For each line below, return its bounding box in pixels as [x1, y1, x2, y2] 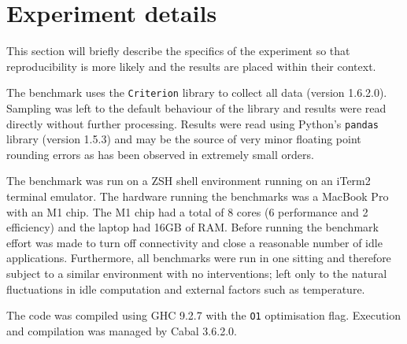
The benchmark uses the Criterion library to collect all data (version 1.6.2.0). [6, 84, 387, 101]
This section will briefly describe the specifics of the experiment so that [6, 43, 350, 59]
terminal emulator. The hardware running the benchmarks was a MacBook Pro [6, 188, 389, 204]
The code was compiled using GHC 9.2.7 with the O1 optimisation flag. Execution [6, 307, 401, 324]
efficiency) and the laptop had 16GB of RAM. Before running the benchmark [6, 219, 379, 235]
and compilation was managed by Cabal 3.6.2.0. [6, 322, 237, 338]
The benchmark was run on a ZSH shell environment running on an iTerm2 [6, 172, 371, 189]
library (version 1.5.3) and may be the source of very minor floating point [6, 131, 361, 147]
